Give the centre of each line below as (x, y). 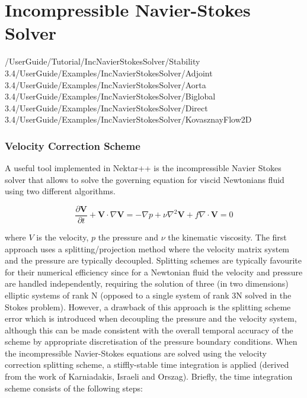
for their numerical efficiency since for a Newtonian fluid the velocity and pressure (154, 272)
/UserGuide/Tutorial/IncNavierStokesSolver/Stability (103, 61)
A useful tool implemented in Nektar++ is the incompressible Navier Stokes (143, 168)
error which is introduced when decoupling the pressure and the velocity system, (151, 318)
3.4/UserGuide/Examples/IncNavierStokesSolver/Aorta (105, 84)
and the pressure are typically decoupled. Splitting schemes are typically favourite (153, 260)
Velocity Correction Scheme (73, 145)
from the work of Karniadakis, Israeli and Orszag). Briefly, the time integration (149, 376)
